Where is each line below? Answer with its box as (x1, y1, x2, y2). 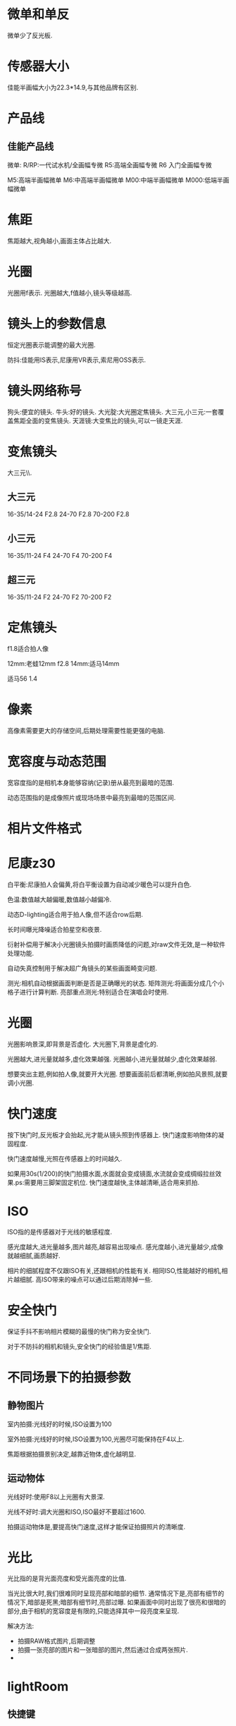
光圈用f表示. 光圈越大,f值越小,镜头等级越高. (7, 288, 132, 297)
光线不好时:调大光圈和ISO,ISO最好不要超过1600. (7, 1507, 147, 1516)
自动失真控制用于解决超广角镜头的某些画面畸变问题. (7, 964, 158, 972)
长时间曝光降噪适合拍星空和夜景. (7, 925, 102, 933)
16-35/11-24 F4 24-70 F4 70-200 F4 (7, 552, 113, 560)
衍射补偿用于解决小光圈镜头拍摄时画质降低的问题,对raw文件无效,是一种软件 (7, 940, 225, 949)
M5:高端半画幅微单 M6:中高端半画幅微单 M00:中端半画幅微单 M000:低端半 (7, 176, 223, 184)
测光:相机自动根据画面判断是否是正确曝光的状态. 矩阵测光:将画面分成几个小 (7, 978, 225, 987)
